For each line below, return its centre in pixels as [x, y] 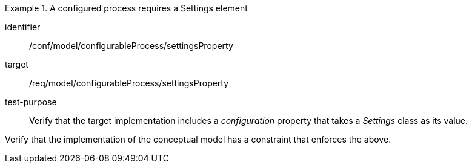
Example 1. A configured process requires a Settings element [126, 8]
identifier [23, 27]
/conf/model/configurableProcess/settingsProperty [131, 46]
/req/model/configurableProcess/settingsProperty [129, 83]
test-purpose [31, 102]
